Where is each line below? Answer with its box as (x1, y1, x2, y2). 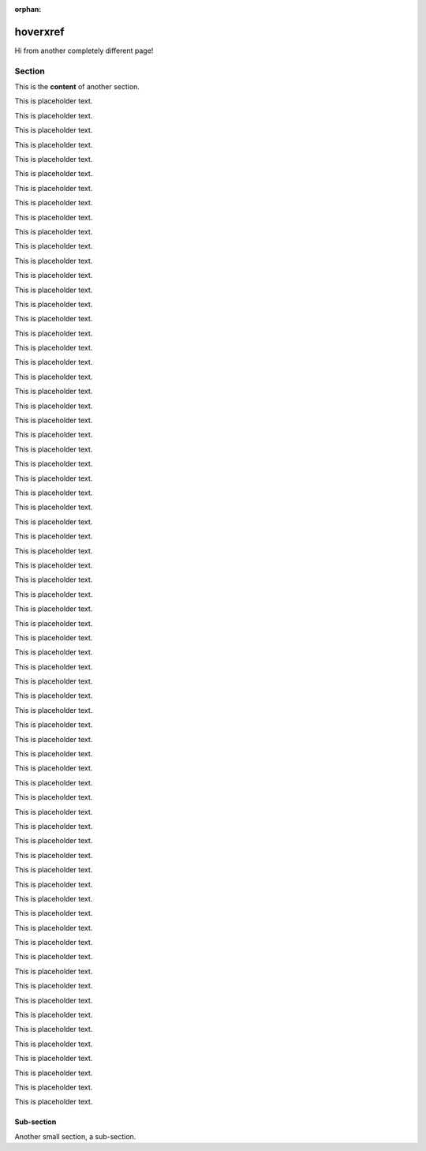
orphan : (14, 5, 42, 13)
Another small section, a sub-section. (14, 1131, 136, 1141)
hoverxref (14, 24, 65, 39)
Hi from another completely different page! (14, 46, 154, 55)
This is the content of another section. (14, 82, 140, 92)
